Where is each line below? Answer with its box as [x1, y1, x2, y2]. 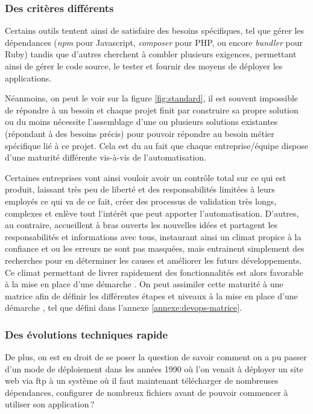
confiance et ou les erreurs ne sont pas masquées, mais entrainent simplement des [5, 242, 305, 255]
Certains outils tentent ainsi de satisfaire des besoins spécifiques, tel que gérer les [5, 24, 305, 37]
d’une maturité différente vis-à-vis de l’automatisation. [5, 151, 206, 164]
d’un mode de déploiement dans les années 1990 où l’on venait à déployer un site [5, 362, 303, 375]
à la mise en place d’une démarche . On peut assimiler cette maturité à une [5, 278, 283, 290]
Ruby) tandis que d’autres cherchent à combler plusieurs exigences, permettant [5, 48, 297, 60]
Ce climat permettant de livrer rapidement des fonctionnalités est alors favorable [5, 266, 303, 278]
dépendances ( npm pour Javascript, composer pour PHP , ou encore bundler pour [5, 36, 303, 48]
